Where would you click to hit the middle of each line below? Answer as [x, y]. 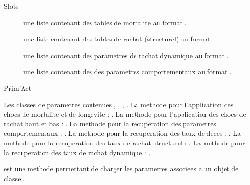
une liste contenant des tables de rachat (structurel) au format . [119, 39]
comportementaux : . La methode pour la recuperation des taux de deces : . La [123, 133]
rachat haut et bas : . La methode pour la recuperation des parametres [110, 123]
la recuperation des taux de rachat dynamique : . [77, 152]
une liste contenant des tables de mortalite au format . [105, 22]
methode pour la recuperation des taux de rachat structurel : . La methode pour [125, 142]
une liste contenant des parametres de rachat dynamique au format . [126, 55]
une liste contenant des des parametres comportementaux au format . [128, 72]
